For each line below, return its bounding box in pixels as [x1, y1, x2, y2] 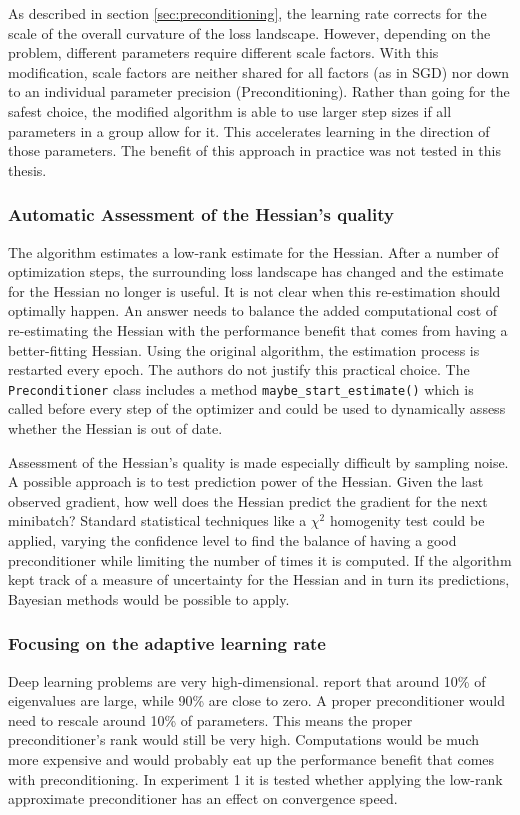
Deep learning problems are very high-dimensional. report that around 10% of [8, 670, 486, 691]
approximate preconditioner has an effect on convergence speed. [8, 788, 398, 809]
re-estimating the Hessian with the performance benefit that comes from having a [8, 319, 508, 340]
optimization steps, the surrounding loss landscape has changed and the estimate [8, 261, 504, 282]
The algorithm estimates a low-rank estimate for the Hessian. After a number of [8, 241, 499, 262]
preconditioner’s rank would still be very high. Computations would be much [8, 729, 479, 750]
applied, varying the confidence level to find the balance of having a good [8, 529, 457, 550]
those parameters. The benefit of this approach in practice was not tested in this [8, 140, 501, 161]
